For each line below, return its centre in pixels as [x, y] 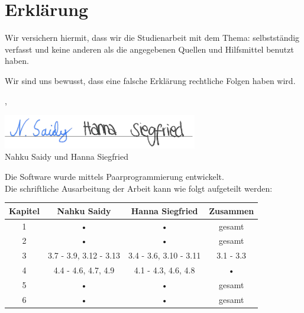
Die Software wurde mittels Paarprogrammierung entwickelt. [114, 176]
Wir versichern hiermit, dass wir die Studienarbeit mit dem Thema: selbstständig [152, 38]
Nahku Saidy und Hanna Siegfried [67, 156]
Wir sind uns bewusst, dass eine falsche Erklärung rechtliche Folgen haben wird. [150, 80]
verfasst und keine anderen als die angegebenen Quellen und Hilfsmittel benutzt [149, 49]
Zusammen [232, 210]
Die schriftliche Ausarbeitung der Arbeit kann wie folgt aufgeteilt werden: [139, 188]
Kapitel [24, 210]
